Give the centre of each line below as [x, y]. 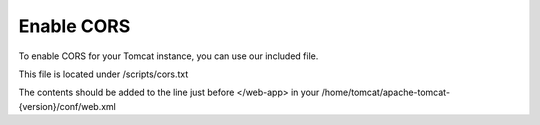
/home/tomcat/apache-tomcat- [385, 92]
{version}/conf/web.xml [67, 106]
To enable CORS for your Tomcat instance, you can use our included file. [168, 56]
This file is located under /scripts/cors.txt [103, 74]
